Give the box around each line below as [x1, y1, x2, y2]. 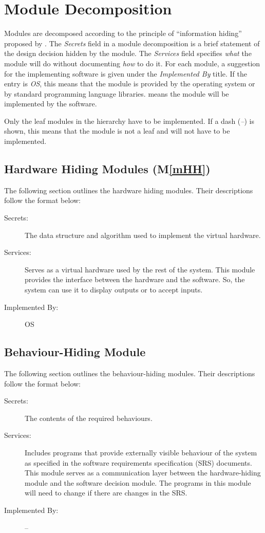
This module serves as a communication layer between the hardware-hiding [25, 467, 261, 478]
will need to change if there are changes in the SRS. [25, 487, 187, 498]
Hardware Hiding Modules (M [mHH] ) [4, 161, 211, 177]
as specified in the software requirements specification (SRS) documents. [25, 457, 252, 468]
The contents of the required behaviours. [25, 412, 153, 423]
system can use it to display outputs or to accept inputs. [25, 284, 203, 295]
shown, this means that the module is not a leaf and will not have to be [4, 125, 230, 136]
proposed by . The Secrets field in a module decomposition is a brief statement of [4, 38, 260, 48]
